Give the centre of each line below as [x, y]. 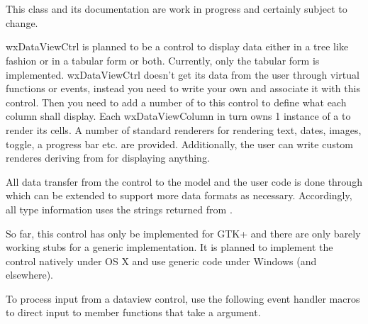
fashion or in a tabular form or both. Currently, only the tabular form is [163, 60]
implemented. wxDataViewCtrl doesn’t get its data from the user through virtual [183, 74]
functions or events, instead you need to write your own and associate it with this [183, 88]
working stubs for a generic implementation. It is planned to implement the [169, 247]
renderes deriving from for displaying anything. [108, 158]
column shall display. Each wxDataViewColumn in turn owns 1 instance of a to [178, 116]
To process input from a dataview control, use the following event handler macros [183, 298]
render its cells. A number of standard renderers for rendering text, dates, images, [184, 129]
